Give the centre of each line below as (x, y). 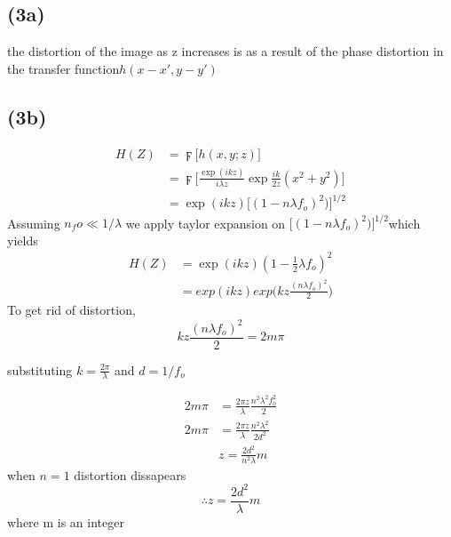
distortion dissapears (130, 474)
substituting (40, 369)
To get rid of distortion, (71, 310)
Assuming (34, 222)
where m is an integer (66, 521)
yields (23, 240)
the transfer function (63, 68)
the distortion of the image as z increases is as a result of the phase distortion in (225, 51)
